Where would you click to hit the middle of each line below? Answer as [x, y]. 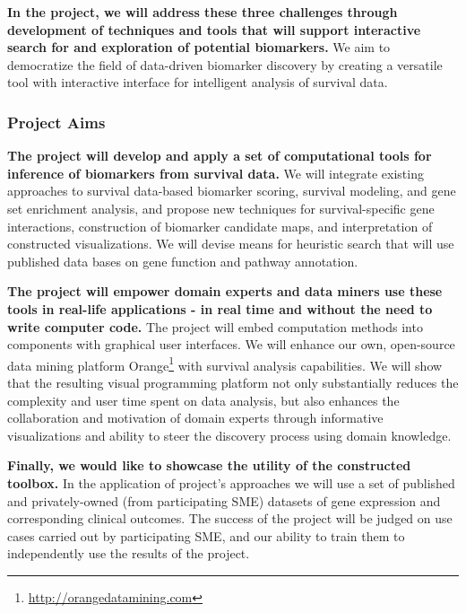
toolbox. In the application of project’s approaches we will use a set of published [231, 482]
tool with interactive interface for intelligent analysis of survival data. [198, 82]
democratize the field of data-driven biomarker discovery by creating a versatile [225, 64]
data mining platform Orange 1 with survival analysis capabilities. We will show [225, 363]
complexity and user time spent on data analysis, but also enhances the [203, 400]
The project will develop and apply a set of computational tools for [220, 156]
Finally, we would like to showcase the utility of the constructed [209, 465]
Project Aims [56, 122]
